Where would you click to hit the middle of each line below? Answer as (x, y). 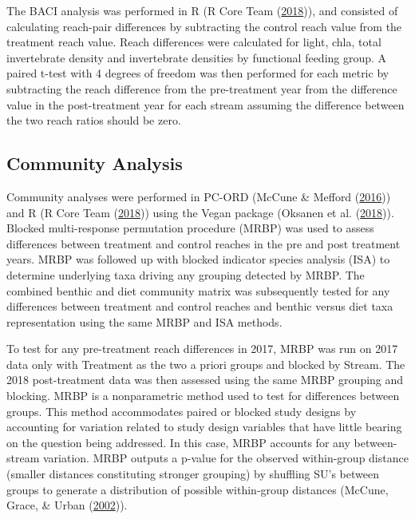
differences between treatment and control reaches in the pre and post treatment (204, 243)
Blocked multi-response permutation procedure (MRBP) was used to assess (190, 228)
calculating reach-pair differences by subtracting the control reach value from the (204, 26)
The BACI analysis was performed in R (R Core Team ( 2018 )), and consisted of (202, 10)
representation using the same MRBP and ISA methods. (144, 321)
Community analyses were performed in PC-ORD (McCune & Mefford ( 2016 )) (199, 196)
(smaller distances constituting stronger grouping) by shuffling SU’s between (193, 474)
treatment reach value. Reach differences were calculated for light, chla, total (194, 42)
